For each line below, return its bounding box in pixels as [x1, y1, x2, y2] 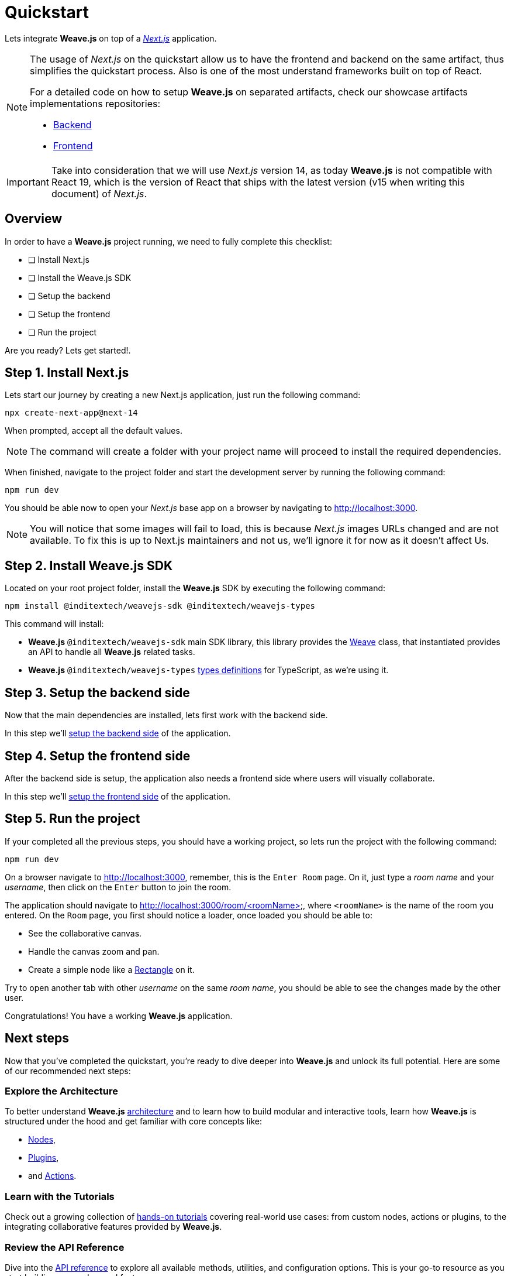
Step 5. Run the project [5, 811, 140, 826]
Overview [5, 211, 63, 227]
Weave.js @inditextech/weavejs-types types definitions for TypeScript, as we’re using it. [28, 665, 389, 675]
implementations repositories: [30, 97, 161, 109]
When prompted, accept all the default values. [5, 426, 182, 436]
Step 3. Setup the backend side [5, 685, 190, 700]
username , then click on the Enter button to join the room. [5, 881, 232, 892]
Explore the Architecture [5, 1085, 119, 1097]
